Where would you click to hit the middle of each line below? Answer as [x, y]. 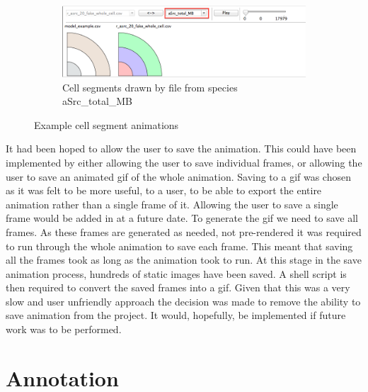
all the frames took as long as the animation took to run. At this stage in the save [184, 260]
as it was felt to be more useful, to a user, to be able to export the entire [164, 190]
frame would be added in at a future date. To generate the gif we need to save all [182, 218]
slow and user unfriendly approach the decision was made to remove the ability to [183, 301]
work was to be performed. [64, 329]
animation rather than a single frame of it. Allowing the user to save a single [172, 204]
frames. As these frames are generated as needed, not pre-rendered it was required [184, 231]
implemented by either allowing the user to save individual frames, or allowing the [184, 162]
